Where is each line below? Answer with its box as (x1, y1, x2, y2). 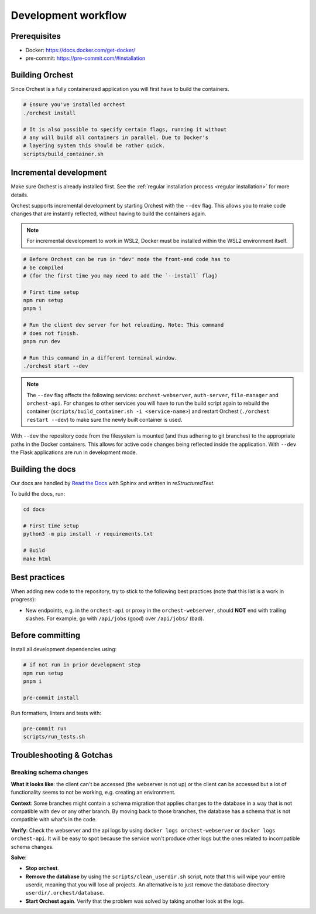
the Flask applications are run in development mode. (11, 449, 138, 456)
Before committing (11, 631, 81, 641)
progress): (11, 596, 36, 603)
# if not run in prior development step (23, 662, 140, 668)
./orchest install (23, 109, 76, 116)
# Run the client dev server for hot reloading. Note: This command (23, 321, 224, 329)
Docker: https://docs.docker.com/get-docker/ (25, 47, 136, 54)
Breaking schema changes (11, 769, 88, 777)
